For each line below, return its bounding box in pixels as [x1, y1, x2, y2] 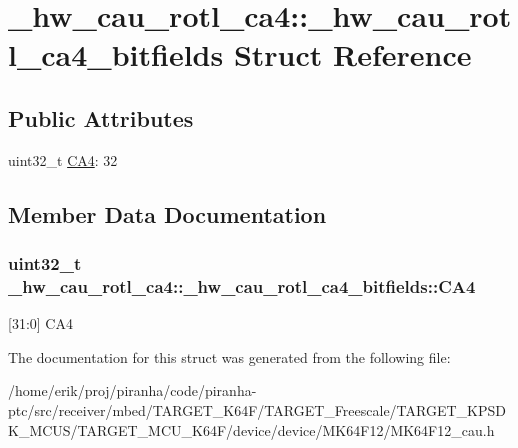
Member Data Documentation [8, 198, 327, 229]
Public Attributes [8, 102, 194, 133]
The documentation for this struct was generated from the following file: [8, 346, 451, 367]
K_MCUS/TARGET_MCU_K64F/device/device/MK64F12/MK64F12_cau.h [8, 419, 495, 440]
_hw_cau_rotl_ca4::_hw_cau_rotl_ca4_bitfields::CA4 [8, 273, 476, 298]
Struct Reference [233, 34, 472, 75]
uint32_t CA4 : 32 [8, 149, 118, 170]
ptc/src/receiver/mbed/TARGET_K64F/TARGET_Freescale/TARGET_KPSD [8, 400, 506, 421]
